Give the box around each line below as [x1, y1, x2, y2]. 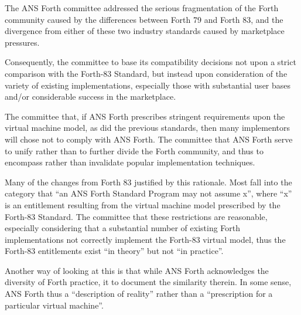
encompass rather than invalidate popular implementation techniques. [5, 156, 255, 168]
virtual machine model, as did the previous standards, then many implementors [5, 121, 290, 134]
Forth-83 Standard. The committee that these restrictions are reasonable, [5, 210, 268, 222]
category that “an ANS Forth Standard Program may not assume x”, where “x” [5, 187, 292, 199]
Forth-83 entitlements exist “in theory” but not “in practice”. [5, 245, 224, 257]
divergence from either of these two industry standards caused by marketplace [5, 25, 285, 37]
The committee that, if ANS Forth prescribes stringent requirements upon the [5, 110, 285, 122]
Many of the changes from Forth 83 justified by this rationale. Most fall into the [5, 175, 292, 188]
